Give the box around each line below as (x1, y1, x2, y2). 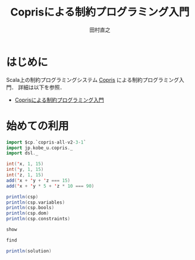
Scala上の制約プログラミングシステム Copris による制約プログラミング (6, 76, 180, 83)
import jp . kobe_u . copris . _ (6, 145, 73, 151)
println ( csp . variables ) (6, 199, 65, 205)
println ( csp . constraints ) (6, 216, 70, 222)
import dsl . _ (6, 150, 39, 156)
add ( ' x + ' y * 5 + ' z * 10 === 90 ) (6, 183, 95, 189)
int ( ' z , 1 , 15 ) (6, 172, 44, 178)
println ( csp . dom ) (6, 210, 49, 217)
